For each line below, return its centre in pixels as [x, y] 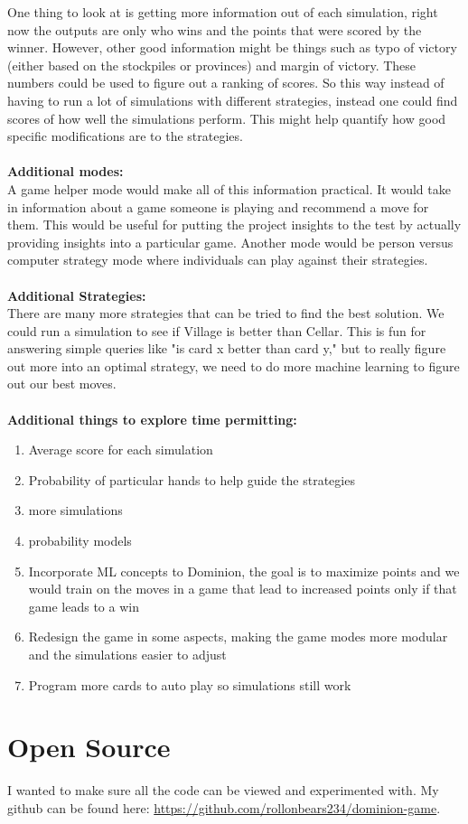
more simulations [75, 510]
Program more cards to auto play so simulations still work [190, 684]
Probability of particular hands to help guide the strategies [192, 479]
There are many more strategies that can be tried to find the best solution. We [226, 313]
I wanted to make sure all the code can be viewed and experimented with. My [223, 790]
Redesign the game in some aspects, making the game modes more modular [238, 637]
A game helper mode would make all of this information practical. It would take [229, 188]
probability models [80, 541]
